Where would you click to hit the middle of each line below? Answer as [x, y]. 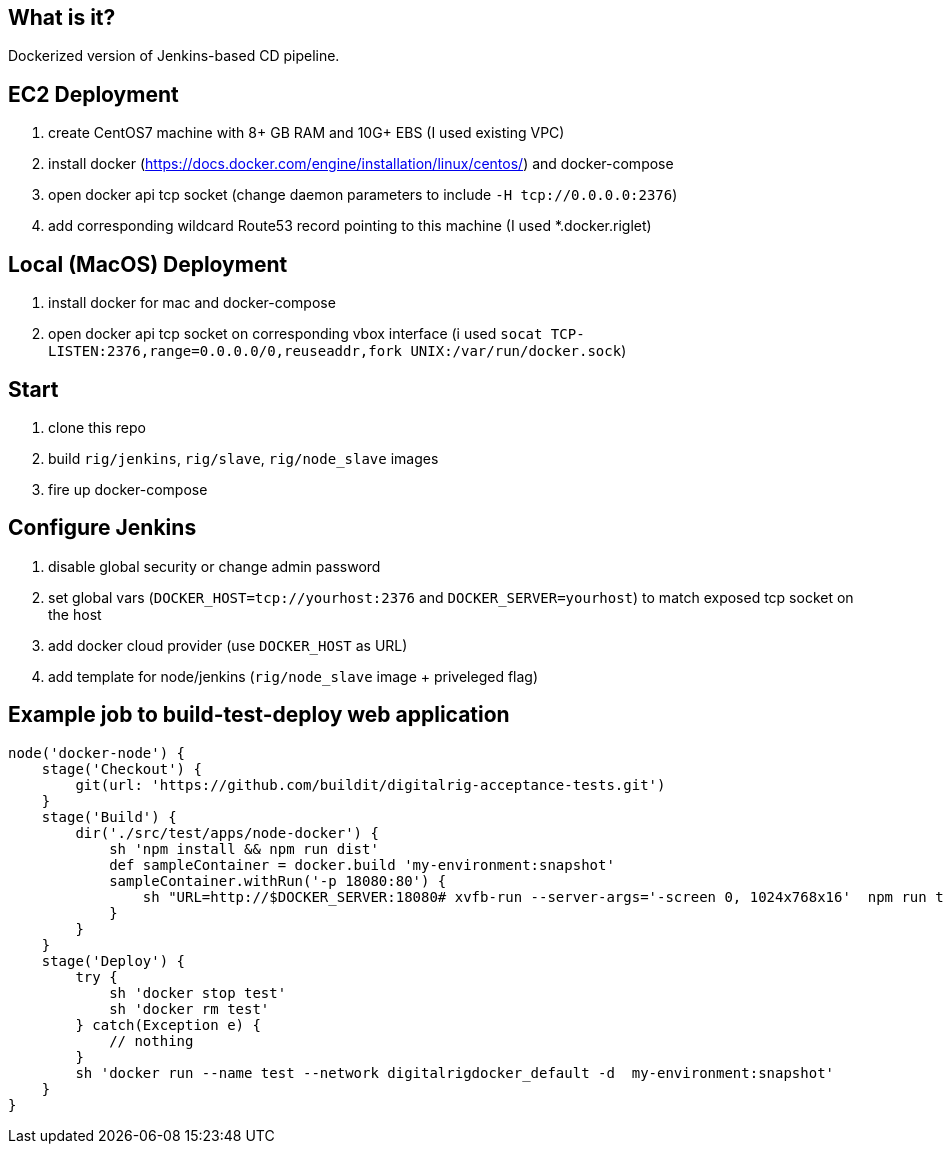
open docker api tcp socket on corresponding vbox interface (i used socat [295, 334]
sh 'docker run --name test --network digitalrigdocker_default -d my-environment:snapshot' [455, 1072]
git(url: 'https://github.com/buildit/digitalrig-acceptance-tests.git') [370, 784]
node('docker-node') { [97, 752]
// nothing [151, 1040]
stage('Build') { [109, 816]
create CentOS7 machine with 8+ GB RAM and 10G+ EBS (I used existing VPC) [306, 133]
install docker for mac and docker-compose [192, 303]
